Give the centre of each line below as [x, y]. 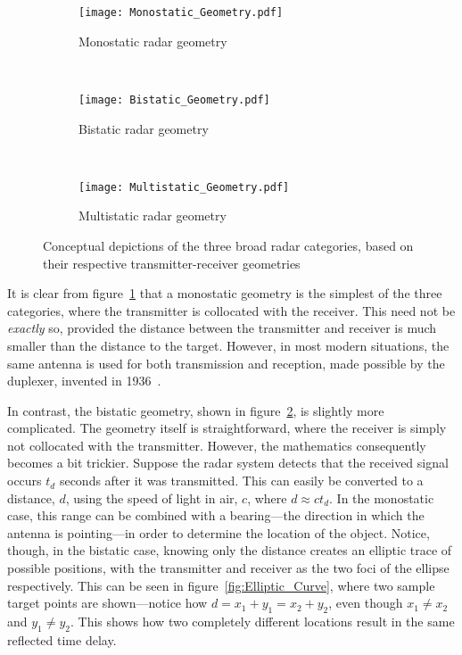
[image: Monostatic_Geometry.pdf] [181, 12]
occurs [25, 481]
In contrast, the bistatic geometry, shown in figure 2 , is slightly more [196, 410]
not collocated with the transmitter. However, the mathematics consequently [217, 445]
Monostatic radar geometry [153, 41]
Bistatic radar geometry [144, 128]
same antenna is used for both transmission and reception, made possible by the [226, 363]
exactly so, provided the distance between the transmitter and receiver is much [222, 328]
